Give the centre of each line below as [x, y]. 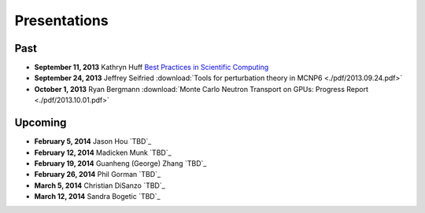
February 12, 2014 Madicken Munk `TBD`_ [103, 152]
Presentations [62, 20]
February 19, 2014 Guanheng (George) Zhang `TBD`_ [120, 163]
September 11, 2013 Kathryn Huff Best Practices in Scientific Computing [152, 68]
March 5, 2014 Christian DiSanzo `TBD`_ [100, 185]
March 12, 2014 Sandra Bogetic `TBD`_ [97, 196]
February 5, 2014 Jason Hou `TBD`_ [93, 141]
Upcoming [41, 123]
